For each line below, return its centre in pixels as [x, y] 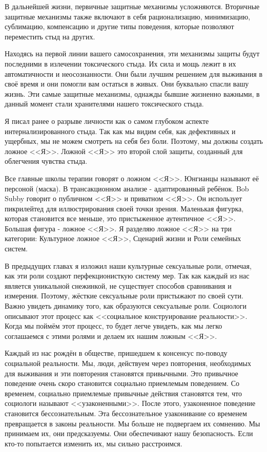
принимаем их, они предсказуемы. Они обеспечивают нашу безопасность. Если [129, 433]
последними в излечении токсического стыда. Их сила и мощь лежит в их [120, 63]
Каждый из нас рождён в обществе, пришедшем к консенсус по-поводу [116, 353]
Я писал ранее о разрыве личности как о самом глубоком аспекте [107, 121]
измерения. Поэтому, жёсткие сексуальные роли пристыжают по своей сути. [124, 296]
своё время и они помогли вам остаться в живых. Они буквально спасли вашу [127, 84]
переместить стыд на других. [50, 36]
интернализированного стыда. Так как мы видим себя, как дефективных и [120, 131]
